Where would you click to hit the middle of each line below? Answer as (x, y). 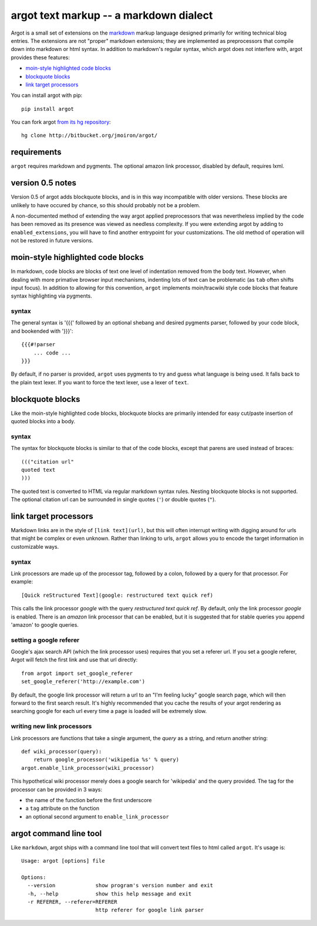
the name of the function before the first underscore (89, 800)
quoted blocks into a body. (43, 421)
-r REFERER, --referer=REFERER (72, 902)
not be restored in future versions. (52, 241)
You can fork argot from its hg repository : (61, 122)
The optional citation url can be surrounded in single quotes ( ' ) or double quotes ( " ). (114, 499)
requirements (36, 152)
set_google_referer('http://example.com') (83, 682)
